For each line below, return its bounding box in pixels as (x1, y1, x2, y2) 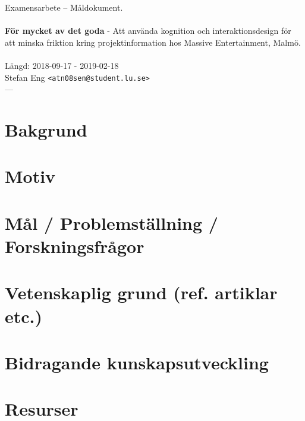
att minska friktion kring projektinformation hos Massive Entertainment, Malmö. (5, 36, 301, 48)
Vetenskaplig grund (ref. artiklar (5, 280, 278, 305)
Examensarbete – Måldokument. (5, 1, 123, 13)
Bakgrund (5, 118, 87, 141)
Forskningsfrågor (5, 233, 144, 258)
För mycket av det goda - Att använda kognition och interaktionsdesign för (5, 24, 291, 37)
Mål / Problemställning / (5, 210, 218, 235)
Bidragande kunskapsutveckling (5, 350, 269, 374)
